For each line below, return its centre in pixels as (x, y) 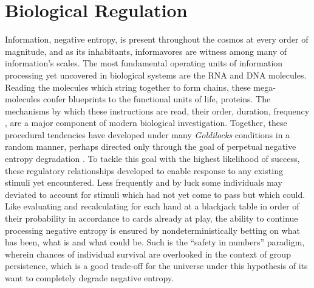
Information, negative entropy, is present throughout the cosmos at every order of (157, 39)
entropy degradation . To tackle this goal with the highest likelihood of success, (152, 159)
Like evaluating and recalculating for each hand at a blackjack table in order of (152, 206)
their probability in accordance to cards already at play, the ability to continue (152, 218)
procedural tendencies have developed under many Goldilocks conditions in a (148, 134)
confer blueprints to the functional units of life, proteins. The (157, 99)
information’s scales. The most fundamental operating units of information (144, 63)
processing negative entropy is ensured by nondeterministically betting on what (152, 230)
